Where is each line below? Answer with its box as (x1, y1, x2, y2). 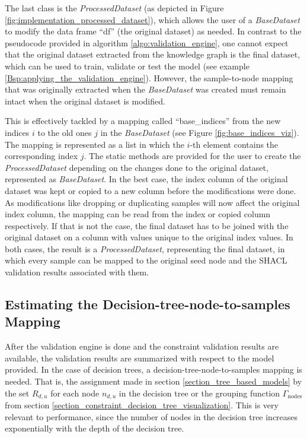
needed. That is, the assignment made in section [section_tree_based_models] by (5, 375, 302, 388)
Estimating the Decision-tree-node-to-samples (5, 295, 290, 313)
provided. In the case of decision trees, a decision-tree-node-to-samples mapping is (5, 363, 302, 376)
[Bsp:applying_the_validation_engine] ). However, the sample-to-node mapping (5, 71, 293, 84)
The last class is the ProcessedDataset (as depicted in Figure (5, 2, 224, 14)
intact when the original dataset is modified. (5, 94, 165, 107)
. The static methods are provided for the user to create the (84, 150, 301, 162)
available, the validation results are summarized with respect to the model (5, 351, 274, 364)
